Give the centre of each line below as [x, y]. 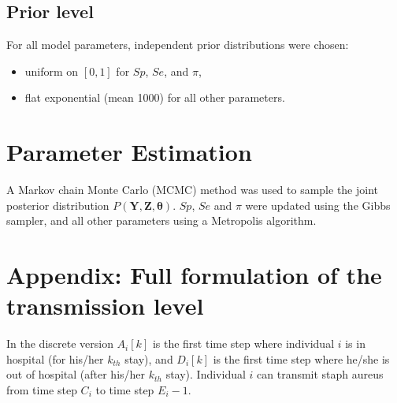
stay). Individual [206, 374]
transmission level [105, 306]
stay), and [149, 358]
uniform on [52, 71]
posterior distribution [58, 205]
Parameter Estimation [129, 152]
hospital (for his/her [55, 358]
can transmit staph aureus [320, 374]
